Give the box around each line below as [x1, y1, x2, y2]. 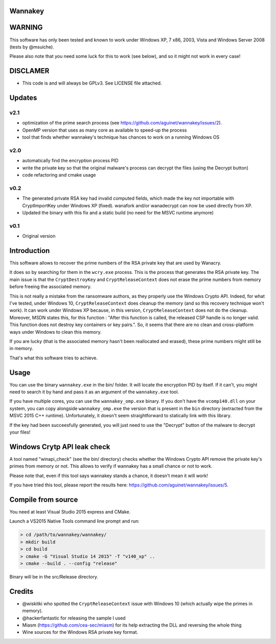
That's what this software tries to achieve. [9, 355, 98, 361]
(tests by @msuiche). [9, 44, 55, 50]
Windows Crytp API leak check [9, 442, 110, 451]
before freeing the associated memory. [9, 284, 91, 290]
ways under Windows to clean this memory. [9, 329, 102, 335]
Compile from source [9, 495, 78, 504]
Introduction [9, 246, 50, 255]
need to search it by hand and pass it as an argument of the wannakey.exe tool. [9, 389, 179, 395]
